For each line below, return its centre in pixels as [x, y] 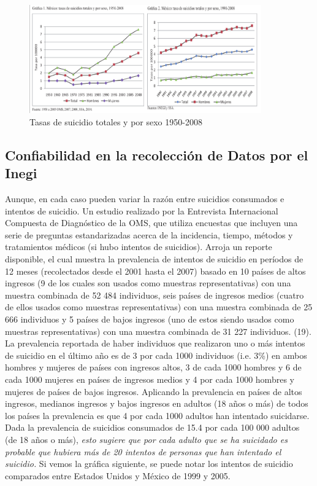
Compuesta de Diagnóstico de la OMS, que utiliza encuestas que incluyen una [151, 223]
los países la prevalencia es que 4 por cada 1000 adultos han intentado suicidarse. [157, 415]
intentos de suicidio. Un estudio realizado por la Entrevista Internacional [142, 210]
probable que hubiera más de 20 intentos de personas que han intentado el [143, 451]
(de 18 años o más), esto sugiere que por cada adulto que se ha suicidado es [146, 439]
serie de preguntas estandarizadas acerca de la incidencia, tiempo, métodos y [149, 234]
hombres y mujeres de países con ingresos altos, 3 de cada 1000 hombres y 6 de [153, 367]
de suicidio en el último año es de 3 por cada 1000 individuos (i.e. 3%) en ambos [156, 355]
